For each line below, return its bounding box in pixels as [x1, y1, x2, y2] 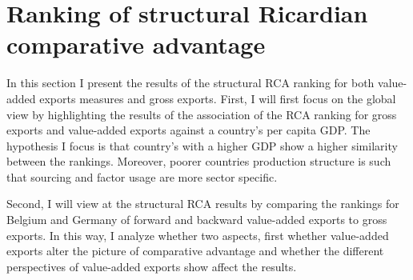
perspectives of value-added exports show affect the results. [6, 258, 297, 274]
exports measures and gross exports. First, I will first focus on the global [39, 90, 396, 106]
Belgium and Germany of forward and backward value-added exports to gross [6, 211, 387, 228]
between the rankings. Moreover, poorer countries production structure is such [6, 153, 391, 170]
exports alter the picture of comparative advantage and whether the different [6, 242, 384, 259]
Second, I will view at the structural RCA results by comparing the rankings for [6, 195, 399, 212]
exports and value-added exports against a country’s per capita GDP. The [6, 122, 371, 138]
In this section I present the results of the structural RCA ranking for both [6, 74, 375, 91]
